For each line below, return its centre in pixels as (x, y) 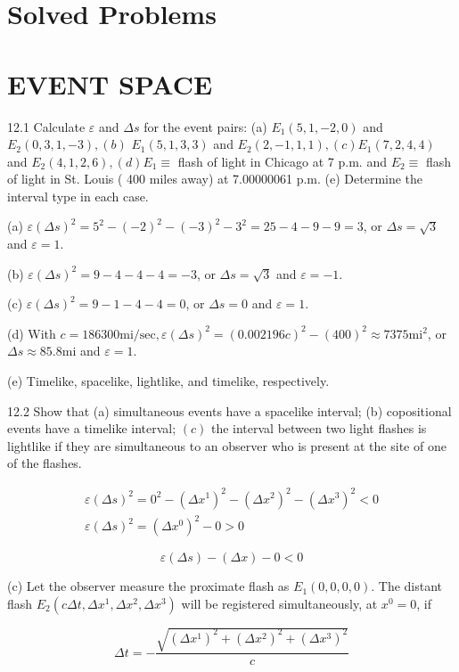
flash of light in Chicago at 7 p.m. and (282, 161)
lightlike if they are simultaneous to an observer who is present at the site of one (227, 445)
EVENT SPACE (110, 83)
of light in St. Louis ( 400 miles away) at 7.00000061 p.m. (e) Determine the (215, 179)
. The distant (407, 586)
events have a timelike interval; (92, 428)
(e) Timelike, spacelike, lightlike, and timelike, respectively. (168, 381)
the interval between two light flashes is (319, 428)
